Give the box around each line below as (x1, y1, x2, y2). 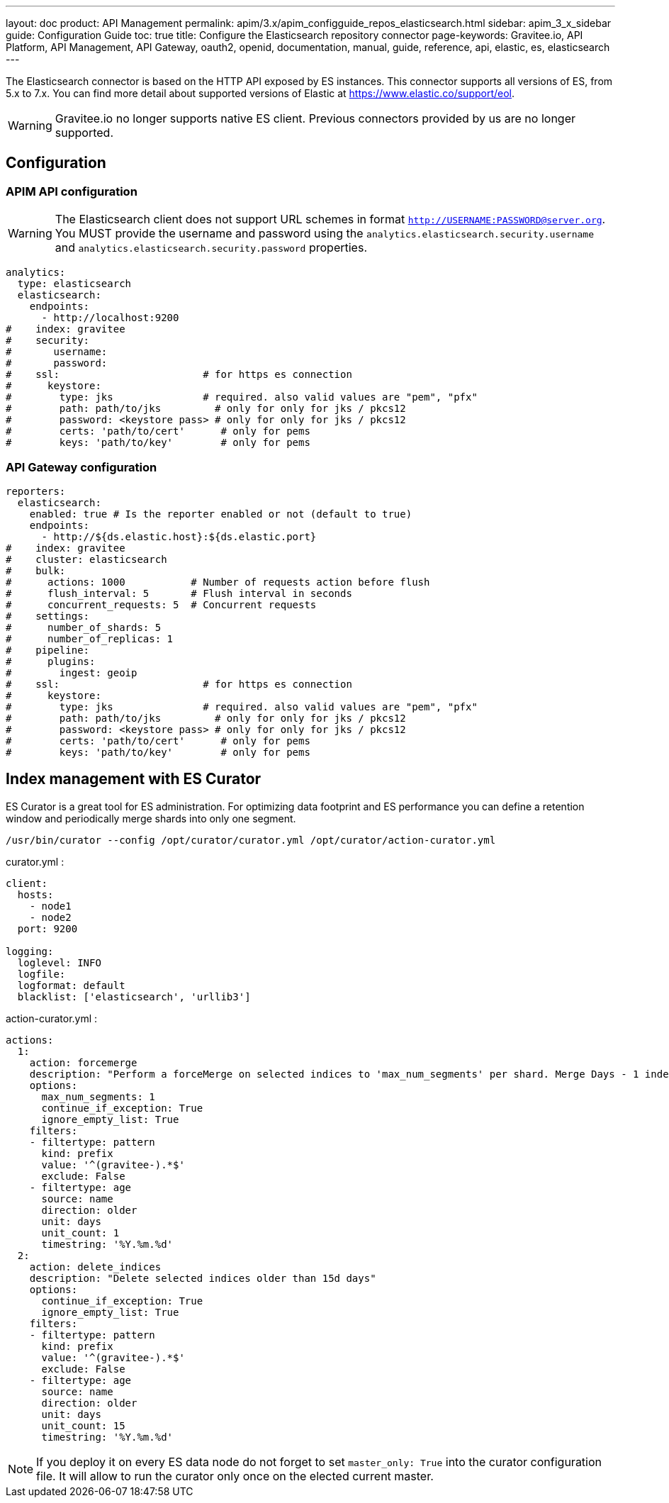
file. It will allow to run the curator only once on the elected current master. (36, 1468, 434, 1483)
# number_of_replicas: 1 (6, 632, 174, 644)
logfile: (17, 968, 66, 980)
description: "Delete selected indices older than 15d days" (29, 1272, 376, 1284)
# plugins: (6, 655, 96, 667)
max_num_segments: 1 (41, 1090, 155, 1102)
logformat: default (17, 979, 125, 991)
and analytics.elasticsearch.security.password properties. (55, 240, 367, 255)
